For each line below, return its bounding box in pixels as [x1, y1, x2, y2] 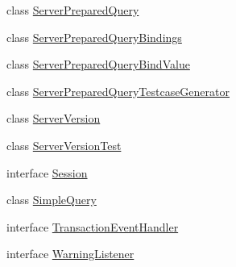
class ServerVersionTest [6, 136, 122, 153]
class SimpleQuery [6, 191, 97, 208]
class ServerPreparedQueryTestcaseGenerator [6, 82, 230, 99]
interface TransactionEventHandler [6, 218, 179, 235]
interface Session [6, 164, 88, 181]
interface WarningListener [6, 245, 135, 262]
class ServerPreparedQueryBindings [6, 28, 182, 45]
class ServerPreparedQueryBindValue [6, 56, 190, 73]
